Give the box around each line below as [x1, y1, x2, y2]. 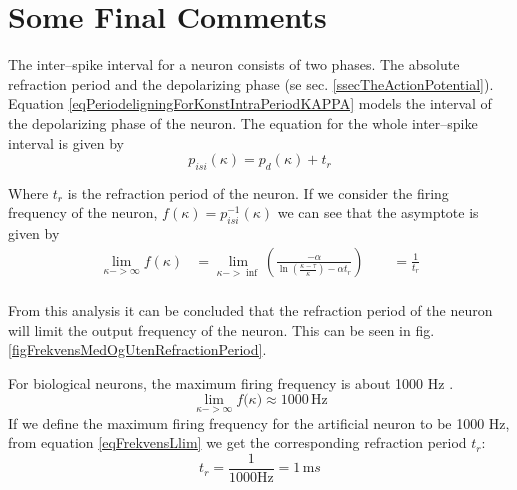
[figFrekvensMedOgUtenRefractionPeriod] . [8, 339, 267, 360]
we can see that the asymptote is [277, 202, 479, 223]
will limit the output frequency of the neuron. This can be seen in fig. [8, 319, 435, 340]
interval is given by [8, 132, 125, 153]
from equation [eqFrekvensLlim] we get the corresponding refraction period [8, 432, 467, 453]
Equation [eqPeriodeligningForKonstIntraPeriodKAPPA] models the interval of [8, 93, 492, 114]
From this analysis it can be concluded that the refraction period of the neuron [8, 299, 493, 320]
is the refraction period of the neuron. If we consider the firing [67, 182, 449, 203]
